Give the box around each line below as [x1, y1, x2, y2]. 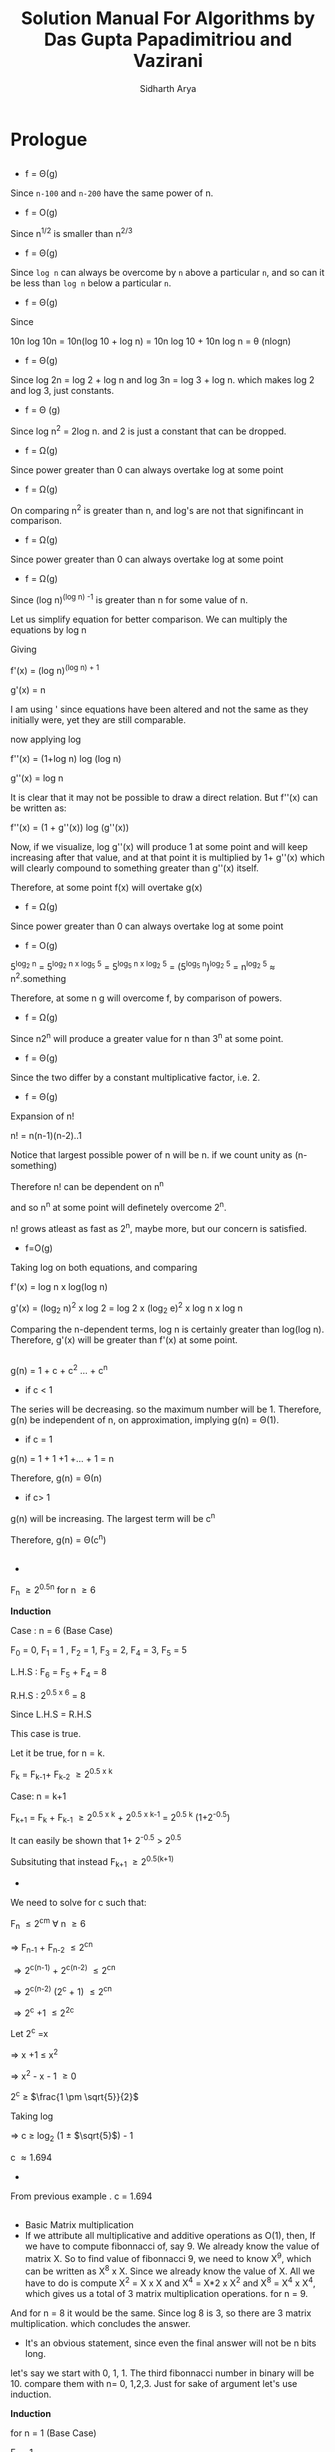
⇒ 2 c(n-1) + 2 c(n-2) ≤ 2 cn [13, 1963, 116, 1977]
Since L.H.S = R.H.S [10, 1708, 92, 1721]
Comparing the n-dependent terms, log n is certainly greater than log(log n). [10, 1323, 325, 1335]
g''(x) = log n [10, 772, 64, 784]
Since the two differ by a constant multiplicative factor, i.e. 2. [10, 1071, 261, 1083]
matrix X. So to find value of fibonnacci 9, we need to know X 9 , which [24, 2251, 312, 2264]
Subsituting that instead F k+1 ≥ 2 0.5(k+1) [10, 1854, 175, 1870]
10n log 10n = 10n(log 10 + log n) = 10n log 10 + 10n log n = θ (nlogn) [10, 335, 292, 347]
